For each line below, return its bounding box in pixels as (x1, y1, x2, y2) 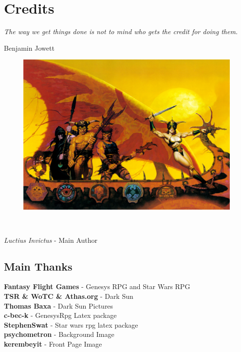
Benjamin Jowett (4, 42, 55, 53)
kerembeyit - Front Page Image (4, 338, 102, 349)
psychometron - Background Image (4, 329, 114, 339)
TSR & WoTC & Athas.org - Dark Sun (4, 291, 133, 301)
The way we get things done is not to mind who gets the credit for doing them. (4, 26, 238, 37)
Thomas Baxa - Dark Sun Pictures (4, 300, 113, 311)
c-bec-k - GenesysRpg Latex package (4, 310, 117, 320)
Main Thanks (4, 258, 73, 274)
